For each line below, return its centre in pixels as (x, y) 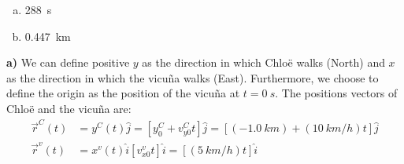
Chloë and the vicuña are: (69, 108)
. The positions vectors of (336, 93)
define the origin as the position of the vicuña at (123, 93)
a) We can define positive (68, 62)
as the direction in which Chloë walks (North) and (263, 62)
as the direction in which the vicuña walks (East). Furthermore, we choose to (193, 77)
